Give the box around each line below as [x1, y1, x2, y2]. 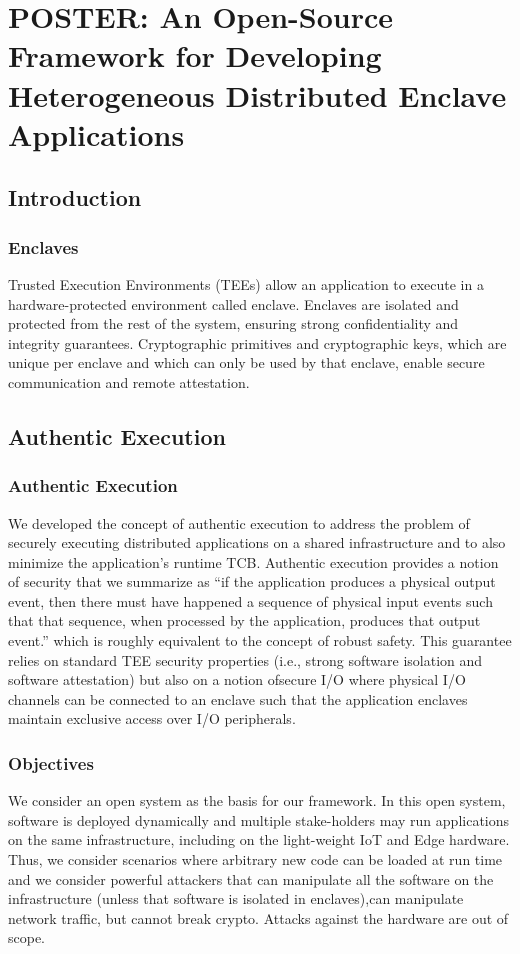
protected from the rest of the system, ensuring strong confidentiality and [8, 313, 459, 334]
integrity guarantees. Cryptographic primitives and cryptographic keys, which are [8, 332, 507, 353]
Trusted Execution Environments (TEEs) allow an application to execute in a [8, 273, 484, 294]
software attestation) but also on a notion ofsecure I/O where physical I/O [8, 669, 466, 690]
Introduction [8, 182, 142, 213]
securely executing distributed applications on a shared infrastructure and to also [8, 532, 506, 553]
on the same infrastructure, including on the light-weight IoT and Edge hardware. [8, 829, 510, 850]
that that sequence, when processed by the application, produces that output [8, 610, 481, 631]
